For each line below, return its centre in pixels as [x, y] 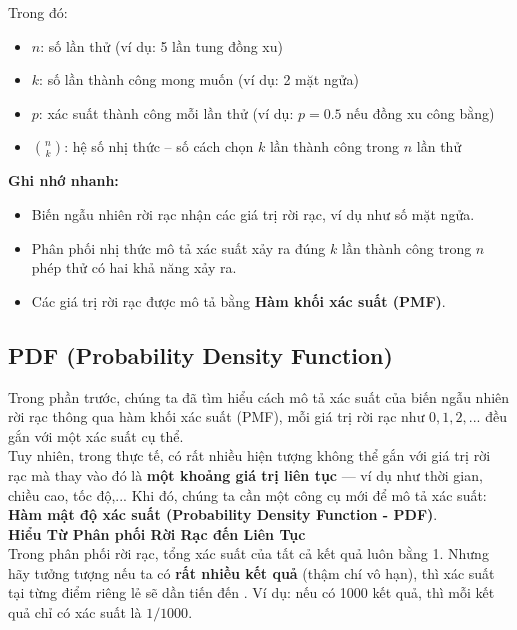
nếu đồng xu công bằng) [420, 112]
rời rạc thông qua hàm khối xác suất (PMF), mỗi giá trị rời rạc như [216, 416]
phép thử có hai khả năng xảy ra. [134, 267]
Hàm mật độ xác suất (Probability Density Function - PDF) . [223, 514]
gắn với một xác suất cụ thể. [96, 435]
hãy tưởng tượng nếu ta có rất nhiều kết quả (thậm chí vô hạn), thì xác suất [251, 572]
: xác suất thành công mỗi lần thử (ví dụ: [166, 112]
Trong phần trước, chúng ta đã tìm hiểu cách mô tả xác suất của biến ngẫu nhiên [259, 396]
